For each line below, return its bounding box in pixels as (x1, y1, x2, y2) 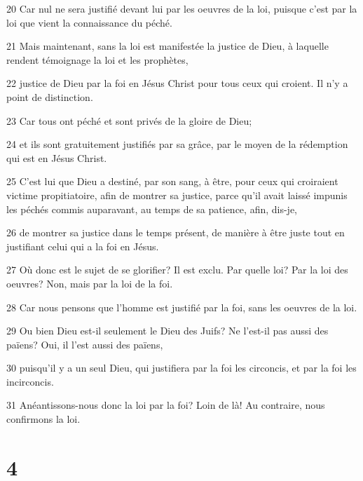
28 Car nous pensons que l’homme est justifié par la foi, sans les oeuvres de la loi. (6, 299, 357, 314)
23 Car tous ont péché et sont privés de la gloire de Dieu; (6, 113, 252, 128)
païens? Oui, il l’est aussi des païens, (6, 337, 163, 351)
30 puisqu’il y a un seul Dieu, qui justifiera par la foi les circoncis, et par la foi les (6, 360, 357, 375)
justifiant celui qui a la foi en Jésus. (6, 238, 159, 253)
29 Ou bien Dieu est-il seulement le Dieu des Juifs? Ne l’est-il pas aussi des (6, 323, 329, 338)
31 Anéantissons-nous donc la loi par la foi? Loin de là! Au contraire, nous (6, 398, 325, 412)
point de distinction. (6, 89, 93, 104)
